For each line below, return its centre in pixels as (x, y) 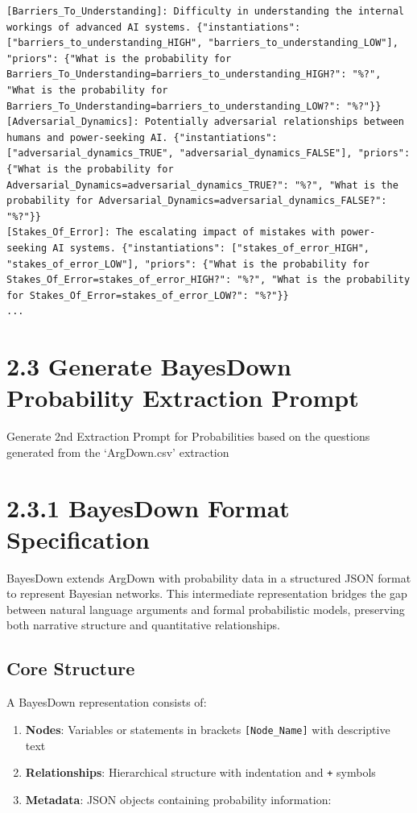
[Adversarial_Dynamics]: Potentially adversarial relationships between (205, 122)
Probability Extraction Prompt (183, 398)
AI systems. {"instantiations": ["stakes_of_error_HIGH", (211, 248)
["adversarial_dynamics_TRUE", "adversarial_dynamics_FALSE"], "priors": (208, 153)
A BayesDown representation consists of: (107, 702)
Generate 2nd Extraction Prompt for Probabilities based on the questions (188, 436)
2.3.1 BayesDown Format (148, 507)
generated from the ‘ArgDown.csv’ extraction (118, 452)
